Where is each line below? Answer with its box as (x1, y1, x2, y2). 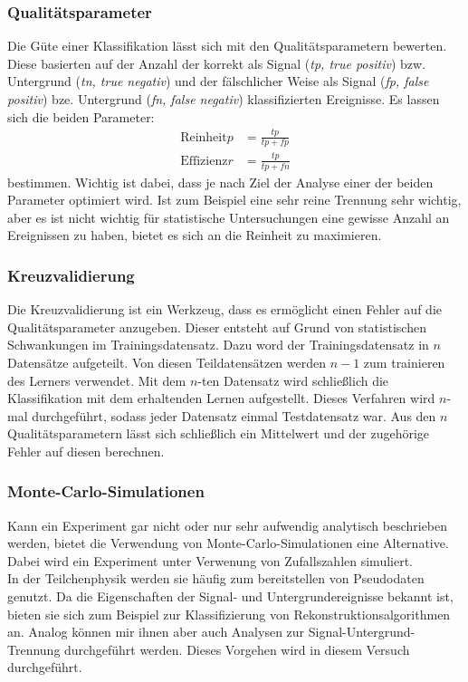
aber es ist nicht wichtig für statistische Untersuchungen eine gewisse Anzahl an (7, 207, 450, 226)
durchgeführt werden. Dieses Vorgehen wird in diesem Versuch (64, 639, 410, 658)
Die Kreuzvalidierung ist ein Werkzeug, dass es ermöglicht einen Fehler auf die (7, 300, 442, 319)
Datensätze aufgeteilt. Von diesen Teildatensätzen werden (7, 352, 327, 371)
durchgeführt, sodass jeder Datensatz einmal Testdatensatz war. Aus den (32, 406, 436, 425)
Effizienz (180, 154, 228, 168)
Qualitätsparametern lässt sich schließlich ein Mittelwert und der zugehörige (7, 424, 430, 443)
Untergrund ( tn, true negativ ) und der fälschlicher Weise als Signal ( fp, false (7, 72, 429, 91)
